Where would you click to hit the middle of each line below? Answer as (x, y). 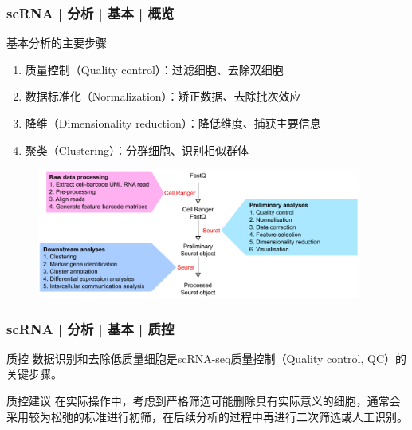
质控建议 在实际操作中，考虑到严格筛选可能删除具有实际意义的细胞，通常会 (204, 401)
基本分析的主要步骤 (57, 43)
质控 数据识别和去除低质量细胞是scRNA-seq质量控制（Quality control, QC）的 (207, 358)
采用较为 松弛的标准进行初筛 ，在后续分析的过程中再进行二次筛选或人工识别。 (207, 416)
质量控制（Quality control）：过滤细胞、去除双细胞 (154, 69)
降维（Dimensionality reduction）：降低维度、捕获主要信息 (173, 123)
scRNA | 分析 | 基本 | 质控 (90, 328)
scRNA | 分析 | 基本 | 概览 (90, 12)
